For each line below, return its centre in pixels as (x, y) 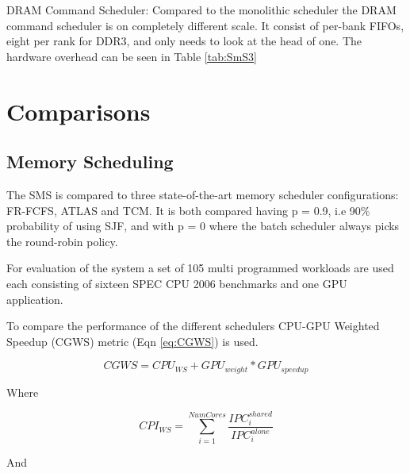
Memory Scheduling (90, 162)
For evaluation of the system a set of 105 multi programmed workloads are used (200, 268)
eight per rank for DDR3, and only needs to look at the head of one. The (184, 41)
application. (35, 299)
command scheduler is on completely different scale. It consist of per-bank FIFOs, (205, 25)
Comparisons (79, 111)
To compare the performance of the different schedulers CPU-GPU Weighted (193, 326)
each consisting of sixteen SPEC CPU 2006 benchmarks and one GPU (177, 283)
